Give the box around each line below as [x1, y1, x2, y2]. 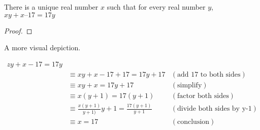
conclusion [177, 118, 210, 125]
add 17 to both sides [177, 71, 241, 78]
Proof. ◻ [4, 25, 32, 36]
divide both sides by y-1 [177, 105, 252, 113]
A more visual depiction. [4, 42, 81, 53]
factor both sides [177, 92, 229, 100]
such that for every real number [107, 2, 206, 12]
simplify [177, 81, 202, 89]
